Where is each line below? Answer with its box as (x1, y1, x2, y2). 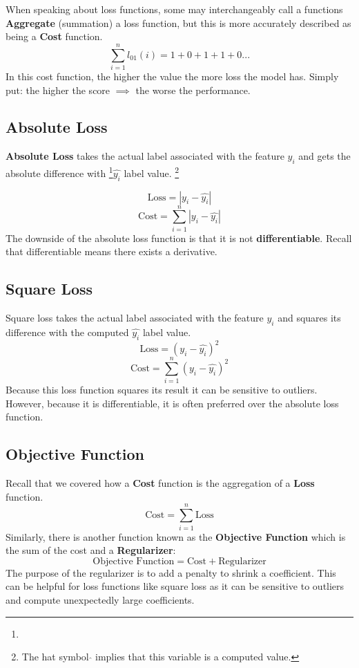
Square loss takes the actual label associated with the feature (6, 310, 264, 325)
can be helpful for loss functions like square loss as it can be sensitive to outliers (6, 579, 345, 593)
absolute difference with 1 (6, 164, 113, 180)
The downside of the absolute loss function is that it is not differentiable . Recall (6, 230, 352, 245)
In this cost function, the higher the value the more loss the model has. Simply (6, 68, 339, 83)
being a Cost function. (6, 29, 103, 44)
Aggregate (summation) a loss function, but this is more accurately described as (6, 15, 351, 30)
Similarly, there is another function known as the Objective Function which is (6, 529, 346, 544)
